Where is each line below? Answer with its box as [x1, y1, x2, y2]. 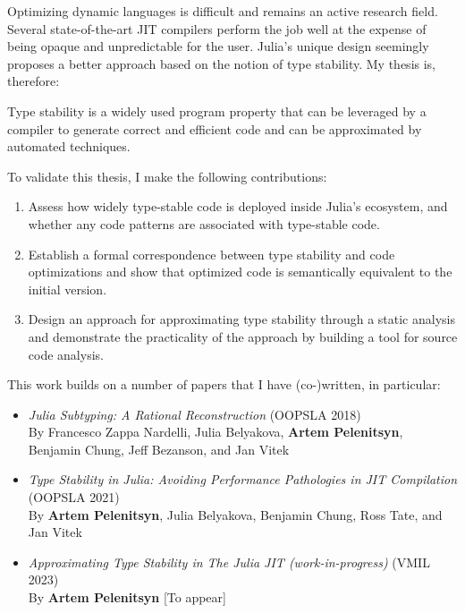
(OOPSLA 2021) [28, 488, 120, 507]
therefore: [7, 72, 60, 90]
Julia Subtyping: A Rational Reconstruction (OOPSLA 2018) [28, 404, 361, 423]
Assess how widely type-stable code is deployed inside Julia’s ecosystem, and [28, 197, 448, 216]
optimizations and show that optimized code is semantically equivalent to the [28, 262, 452, 281]
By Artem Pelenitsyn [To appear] [28, 588, 226, 607]
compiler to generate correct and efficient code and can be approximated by [7, 119, 422, 138]
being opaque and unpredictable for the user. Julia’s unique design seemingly [7, 37, 429, 55]
